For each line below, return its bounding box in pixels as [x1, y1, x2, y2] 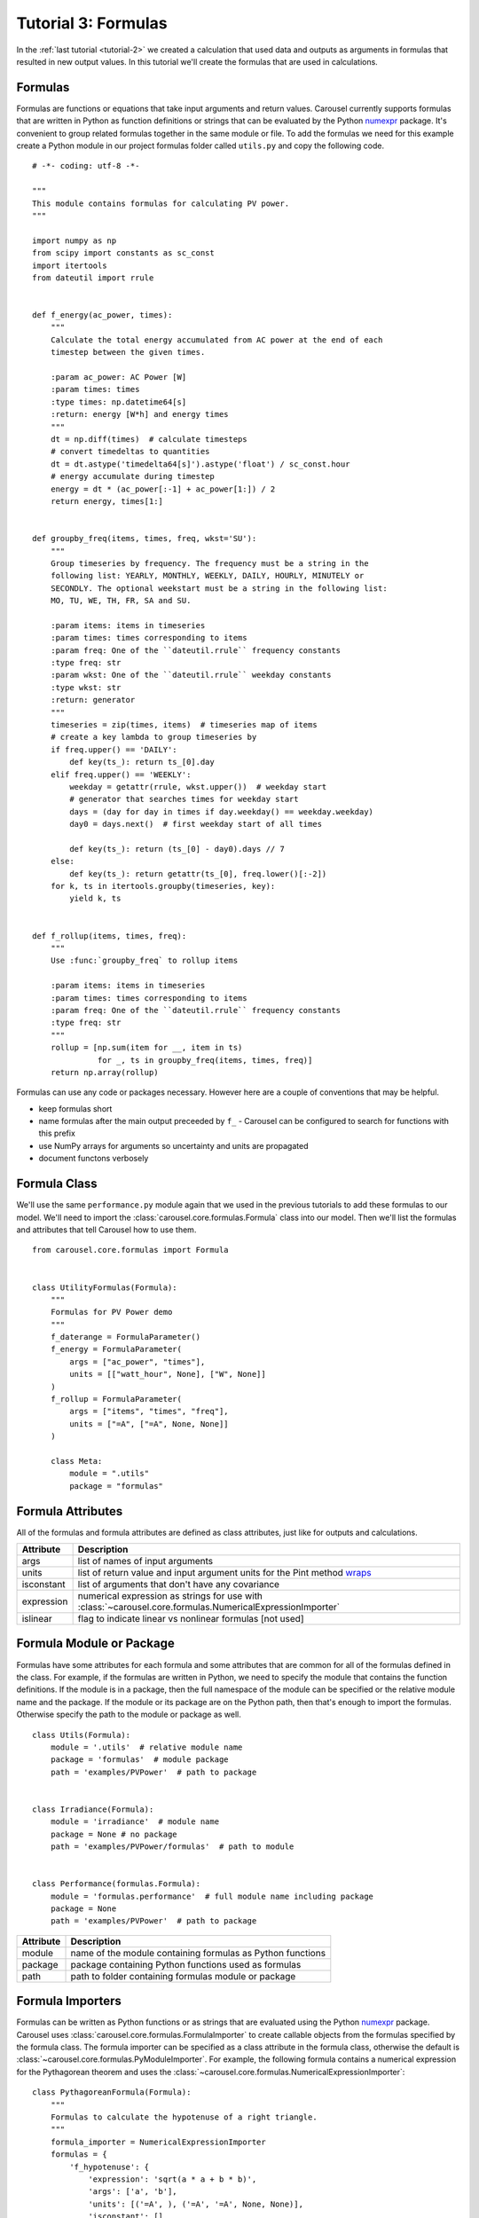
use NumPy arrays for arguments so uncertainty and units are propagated [38, 1140, 309, 1151]
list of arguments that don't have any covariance [77, 1578, 279, 1591]
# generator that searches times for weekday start [69, 794, 299, 805]
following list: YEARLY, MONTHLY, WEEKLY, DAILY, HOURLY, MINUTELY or [50, 570, 365, 581]
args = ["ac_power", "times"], [69, 1357, 206, 1366]
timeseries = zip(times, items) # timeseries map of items [50, 720, 318, 729]
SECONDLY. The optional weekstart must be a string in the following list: [50, 583, 388, 594]
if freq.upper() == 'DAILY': [50, 744, 177, 754]
